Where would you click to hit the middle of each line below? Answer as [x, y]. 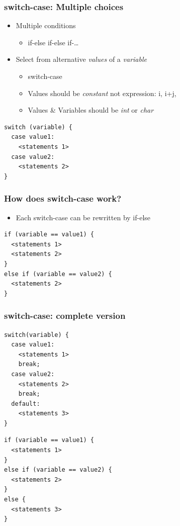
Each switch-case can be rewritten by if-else [83, 217]
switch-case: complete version [65, 316]
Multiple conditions [46, 25]
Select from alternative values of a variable [81, 59]
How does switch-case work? [63, 198]
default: [26, 404]
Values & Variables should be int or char [91, 110]
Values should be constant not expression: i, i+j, [102, 93]
